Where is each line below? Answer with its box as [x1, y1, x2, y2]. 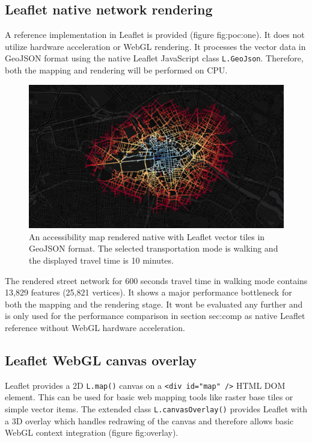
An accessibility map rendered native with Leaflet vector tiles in [29, 230, 265, 243]
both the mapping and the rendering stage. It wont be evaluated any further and [5, 297, 303, 310]
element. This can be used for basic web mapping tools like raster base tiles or [5, 391, 293, 403]
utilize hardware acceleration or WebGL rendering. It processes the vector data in [5, 40, 306, 52]
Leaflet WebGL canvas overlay [5, 350, 197, 369]
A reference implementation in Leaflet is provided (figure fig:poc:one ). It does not [5, 28, 305, 41]
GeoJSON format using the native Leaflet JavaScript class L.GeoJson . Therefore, [5, 52, 304, 64]
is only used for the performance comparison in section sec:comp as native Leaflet [5, 309, 305, 322]
